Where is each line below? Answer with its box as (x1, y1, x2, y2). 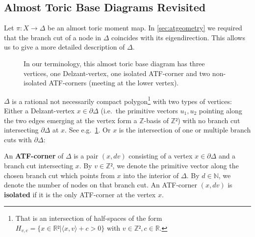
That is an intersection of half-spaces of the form (15, 213, 162, 223)
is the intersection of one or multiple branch (119, 125, 251, 135)
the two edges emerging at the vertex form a (4, 115, 137, 125)
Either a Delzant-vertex (4, 105, 75, 116)
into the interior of (123, 170, 179, 180)
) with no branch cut (178, 115, 240, 125)
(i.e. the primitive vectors (101, 105, 178, 116)
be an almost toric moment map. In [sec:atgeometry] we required (47, 23, 242, 33)
